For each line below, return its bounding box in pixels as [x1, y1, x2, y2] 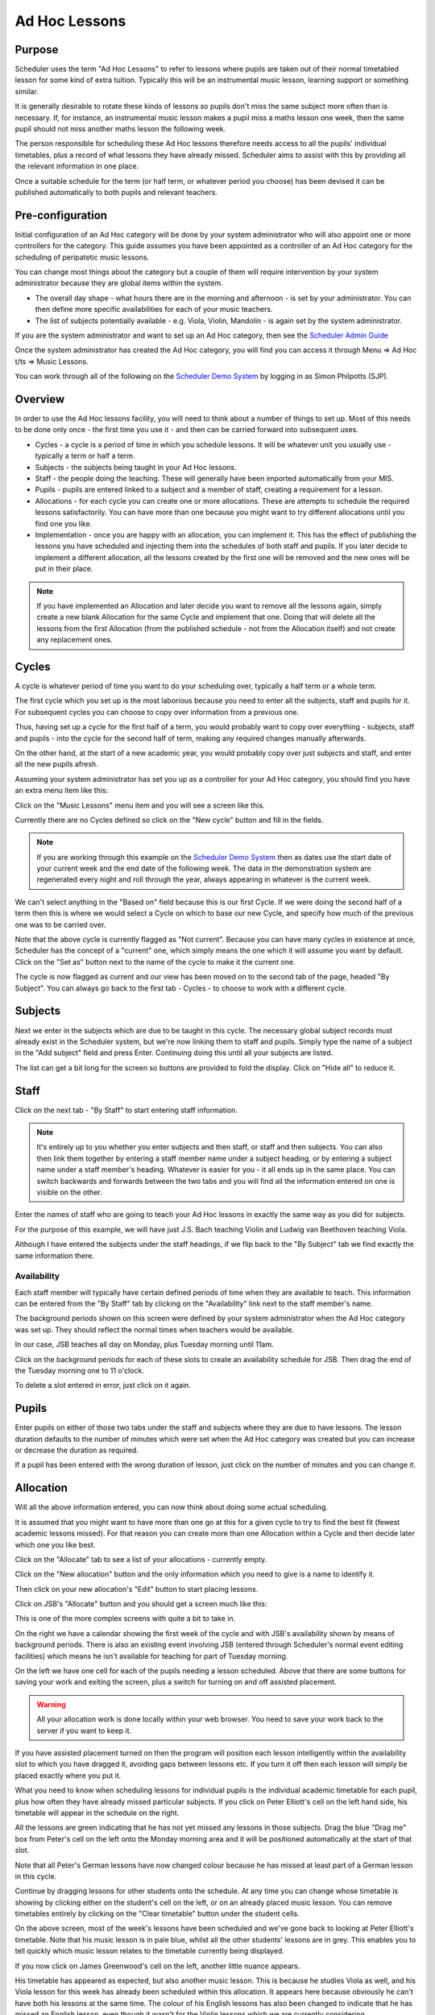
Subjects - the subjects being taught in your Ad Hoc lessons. [35, 462, 237, 472]
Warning [36, 1699, 66, 1709]
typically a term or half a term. [35, 451, 135, 461]
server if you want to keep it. [36, 1726, 132, 1735]
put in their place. [35, 564, 93, 574]
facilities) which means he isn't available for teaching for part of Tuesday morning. [14, 1651, 288, 1660]
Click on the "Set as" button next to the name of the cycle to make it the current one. [14, 957, 296, 966]
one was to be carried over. [14, 920, 106, 929]
